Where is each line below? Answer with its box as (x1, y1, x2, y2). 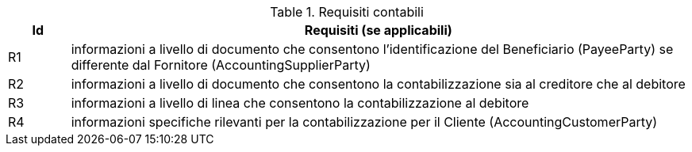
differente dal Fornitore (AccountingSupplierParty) (71, 57, 371, 73)
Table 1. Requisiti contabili (270, 4, 424, 20)
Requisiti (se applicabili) (304, 22, 452, 38)
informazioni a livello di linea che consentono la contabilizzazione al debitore (71, 95, 529, 111)
